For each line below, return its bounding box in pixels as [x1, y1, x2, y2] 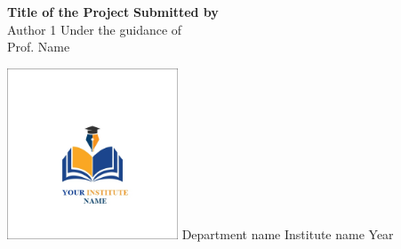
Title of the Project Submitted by [7, 3, 219, 20]
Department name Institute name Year [181, 224, 394, 243]
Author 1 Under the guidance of [7, 20, 182, 38]
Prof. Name [7, 37, 70, 56]
